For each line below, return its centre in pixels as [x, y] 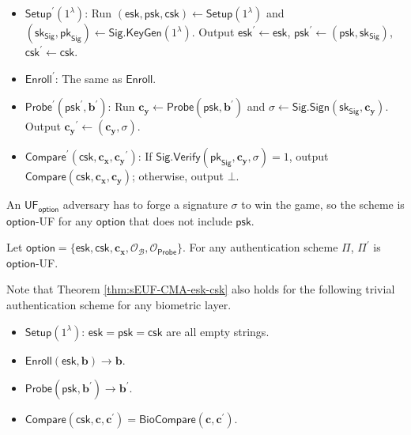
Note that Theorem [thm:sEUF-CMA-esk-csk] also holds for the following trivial [201, 289]
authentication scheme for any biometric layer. [119, 305]
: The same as [89, 78]
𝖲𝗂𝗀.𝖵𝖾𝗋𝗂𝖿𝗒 [178, 158]
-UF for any [64, 220]
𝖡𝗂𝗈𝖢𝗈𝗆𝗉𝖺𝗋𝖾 [168, 420]
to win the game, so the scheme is [323, 204]
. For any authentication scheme [260, 247]
